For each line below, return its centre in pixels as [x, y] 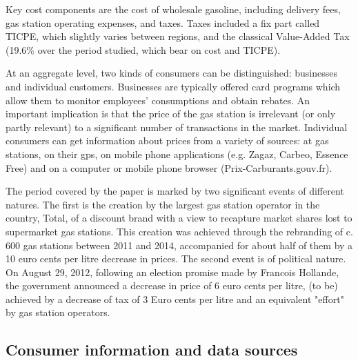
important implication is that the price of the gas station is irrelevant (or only [171, 114]
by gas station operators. [58, 312]
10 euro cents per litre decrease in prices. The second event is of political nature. [176, 258]
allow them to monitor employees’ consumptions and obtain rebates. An [158, 100]
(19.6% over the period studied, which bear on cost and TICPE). [143, 49]
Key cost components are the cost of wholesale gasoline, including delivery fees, [173, 9]
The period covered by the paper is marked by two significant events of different [175, 191]
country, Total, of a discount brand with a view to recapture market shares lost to [179, 218]
